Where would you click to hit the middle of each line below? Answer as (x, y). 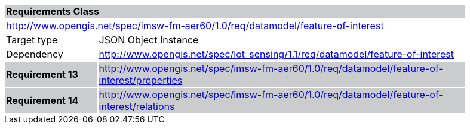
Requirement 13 (42, 74)
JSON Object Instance (149, 40)
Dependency (35, 54)
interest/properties (141, 80)
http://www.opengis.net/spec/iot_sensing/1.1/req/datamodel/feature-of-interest (277, 54)
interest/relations (137, 106)
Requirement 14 (42, 100)
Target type (32, 40)
